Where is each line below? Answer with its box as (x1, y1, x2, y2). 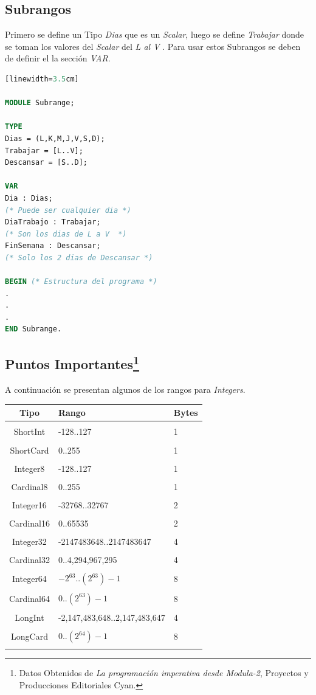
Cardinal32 (9, 553, 50, 566)
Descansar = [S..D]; (5, 158, 88, 167)
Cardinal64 (9, 592, 50, 604)
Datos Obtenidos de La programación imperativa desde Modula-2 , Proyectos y (19, 666, 309, 679)
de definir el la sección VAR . (5, 52, 111, 64)
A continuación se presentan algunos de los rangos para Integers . (5, 383, 246, 396)
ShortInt (13, 425, 46, 438)
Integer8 (14, 462, 45, 474)
